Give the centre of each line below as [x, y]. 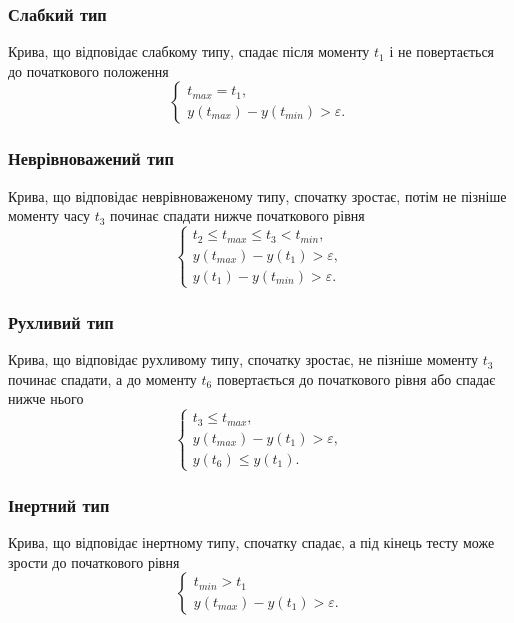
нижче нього [46, 398]
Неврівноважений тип [91, 158]
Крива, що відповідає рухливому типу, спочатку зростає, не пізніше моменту [243, 359]
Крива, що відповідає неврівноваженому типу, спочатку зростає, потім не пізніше [257, 195]
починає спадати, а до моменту [102, 378]
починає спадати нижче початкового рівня [237, 215]
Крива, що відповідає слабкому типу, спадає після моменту [189, 51]
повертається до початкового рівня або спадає [356, 378]
